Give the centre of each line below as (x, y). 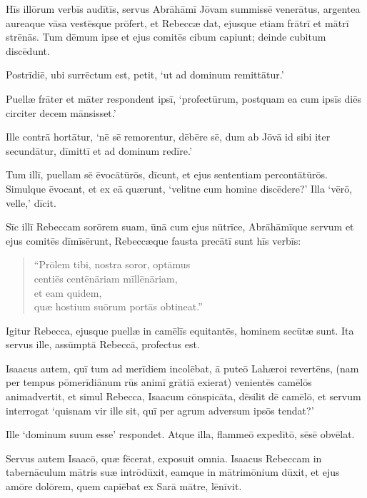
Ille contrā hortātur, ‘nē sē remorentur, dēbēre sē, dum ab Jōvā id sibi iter (168, 137)
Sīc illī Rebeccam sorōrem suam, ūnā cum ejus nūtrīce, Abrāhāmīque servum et (180, 227)
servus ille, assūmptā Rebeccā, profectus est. (103, 344)
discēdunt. (28, 50)
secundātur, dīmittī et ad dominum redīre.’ (99, 150)
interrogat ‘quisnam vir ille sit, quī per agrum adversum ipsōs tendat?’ (160, 410)
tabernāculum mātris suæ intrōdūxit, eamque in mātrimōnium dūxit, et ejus (173, 472)
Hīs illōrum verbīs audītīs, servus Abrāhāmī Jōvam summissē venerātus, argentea (183, 9)
